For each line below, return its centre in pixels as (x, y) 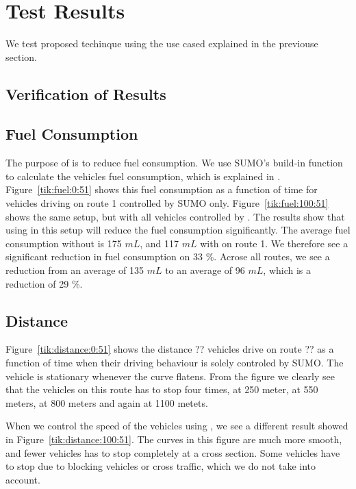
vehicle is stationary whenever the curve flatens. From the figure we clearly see (170, 376)
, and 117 (160, 243)
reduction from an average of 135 (75, 270)
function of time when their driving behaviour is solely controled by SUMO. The (175, 363)
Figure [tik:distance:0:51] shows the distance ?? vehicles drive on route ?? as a (170, 349)
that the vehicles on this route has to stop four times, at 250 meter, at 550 (162, 389)
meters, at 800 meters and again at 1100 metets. (107, 402)
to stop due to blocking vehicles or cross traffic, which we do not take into (161, 466)
